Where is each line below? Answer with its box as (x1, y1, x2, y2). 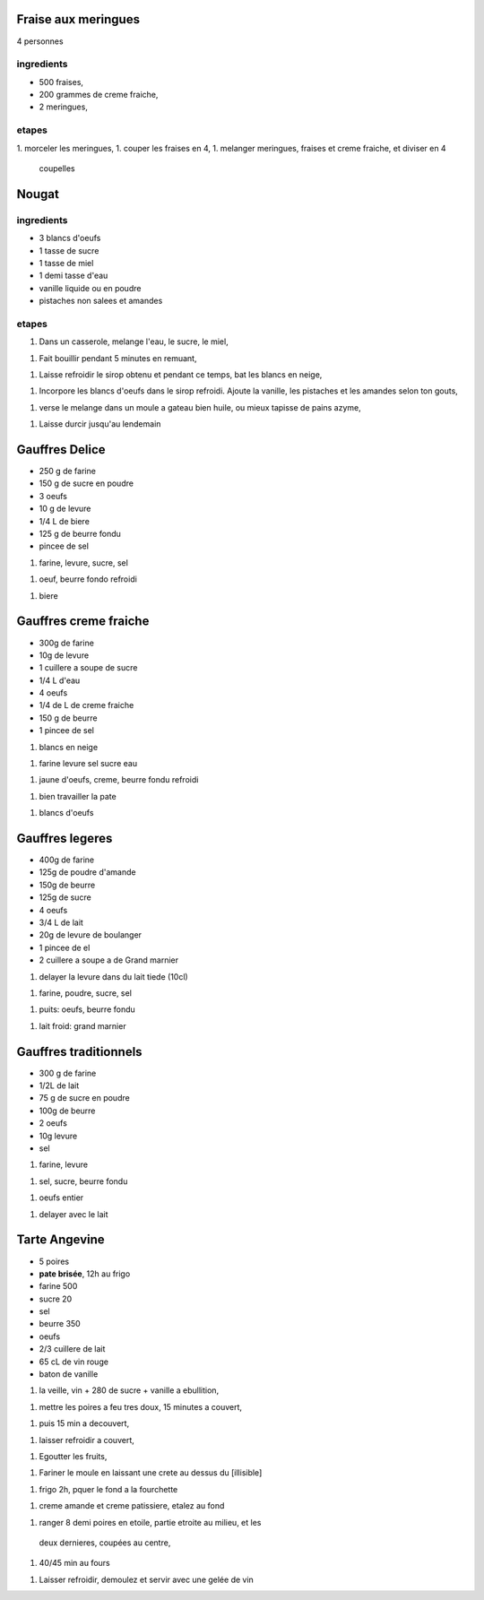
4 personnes (16, 36, 64, 47)
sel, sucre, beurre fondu (39, 1175, 128, 1187)
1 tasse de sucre (39, 245, 99, 255)
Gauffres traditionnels (16, 1044, 143, 1059)
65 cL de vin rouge (39, 1356, 109, 1367)
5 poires (39, 1256, 70, 1267)
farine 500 (39, 1281, 78, 1292)
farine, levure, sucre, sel (39, 557, 129, 568)
